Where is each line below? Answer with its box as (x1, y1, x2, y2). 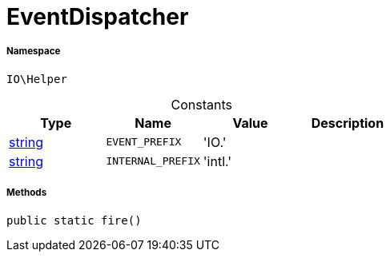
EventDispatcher (6, 3, 189, 30)
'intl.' (203, 153, 232, 169)
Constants (171, 96, 233, 113)
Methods (6, 187, 47, 199)
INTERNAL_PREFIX (106, 155, 200, 168)
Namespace (6, 46, 61, 58)
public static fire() (6, 213, 142, 227)
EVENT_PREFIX (106, 136, 182, 149)
